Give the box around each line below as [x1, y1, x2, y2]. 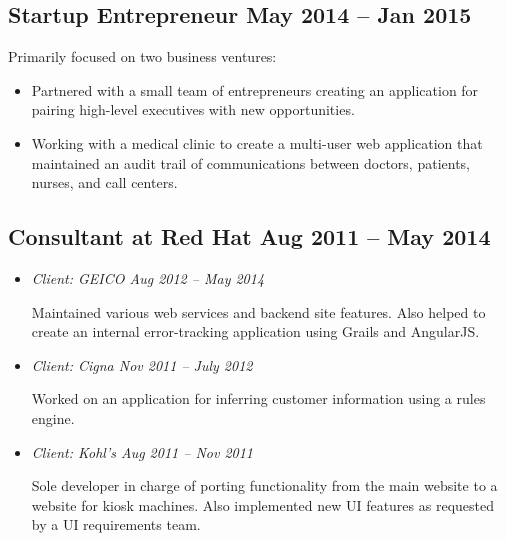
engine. [31, 407, 75, 428]
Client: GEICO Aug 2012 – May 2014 [31, 267, 265, 288]
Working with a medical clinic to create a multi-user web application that [31, 132, 483, 153]
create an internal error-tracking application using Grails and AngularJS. [31, 321, 480, 342]
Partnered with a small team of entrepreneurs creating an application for [31, 79, 479, 100]
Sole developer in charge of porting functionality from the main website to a [31, 475, 498, 496]
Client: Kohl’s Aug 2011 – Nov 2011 [31, 441, 254, 462]
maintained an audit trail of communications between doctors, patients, [31, 152, 471, 173]
